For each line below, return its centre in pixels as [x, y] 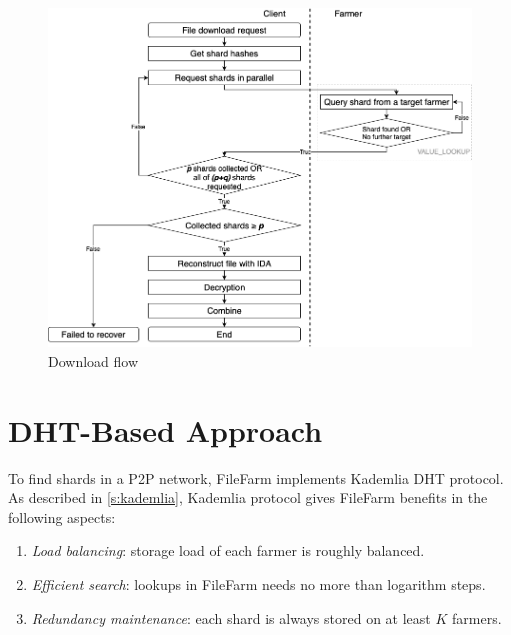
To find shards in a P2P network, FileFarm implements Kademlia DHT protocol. [256, 477]
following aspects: [62, 516]
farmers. [476, 617]
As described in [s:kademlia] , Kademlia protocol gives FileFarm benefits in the [248, 497]
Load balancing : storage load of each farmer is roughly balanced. [228, 550]
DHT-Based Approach [165, 429]
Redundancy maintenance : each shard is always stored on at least [231, 617]
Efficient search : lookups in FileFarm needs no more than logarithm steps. [258, 583]
